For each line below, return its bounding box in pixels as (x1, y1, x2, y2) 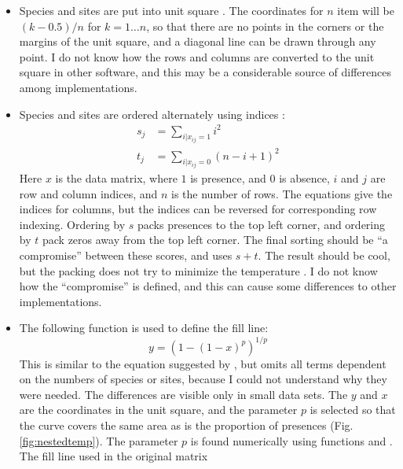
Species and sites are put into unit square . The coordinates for (19, 2, 324, 18)
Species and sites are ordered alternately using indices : (19, 105, 285, 122)
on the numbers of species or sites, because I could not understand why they (19, 371, 387, 387)
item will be (337, 2, 394, 18)
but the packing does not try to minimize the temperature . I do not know (19, 262, 378, 279)
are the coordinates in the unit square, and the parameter (19, 401, 298, 418)
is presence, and (190, 170, 266, 186)
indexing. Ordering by (19, 216, 126, 232)
